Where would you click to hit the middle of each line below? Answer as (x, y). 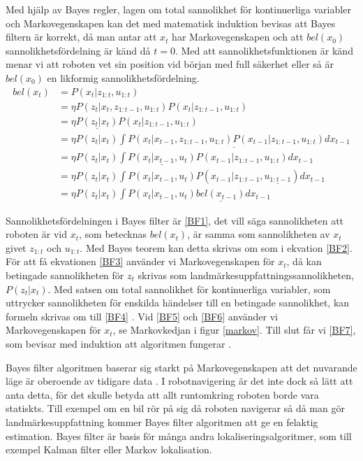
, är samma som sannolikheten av (259, 234)
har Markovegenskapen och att (238, 37)
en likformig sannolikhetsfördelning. (123, 77)
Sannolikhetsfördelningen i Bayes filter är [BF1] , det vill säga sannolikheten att (175, 220)
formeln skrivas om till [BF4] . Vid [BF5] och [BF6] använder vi (142, 316)
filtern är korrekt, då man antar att (81, 37)
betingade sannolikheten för (65, 275)
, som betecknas (113, 234)
